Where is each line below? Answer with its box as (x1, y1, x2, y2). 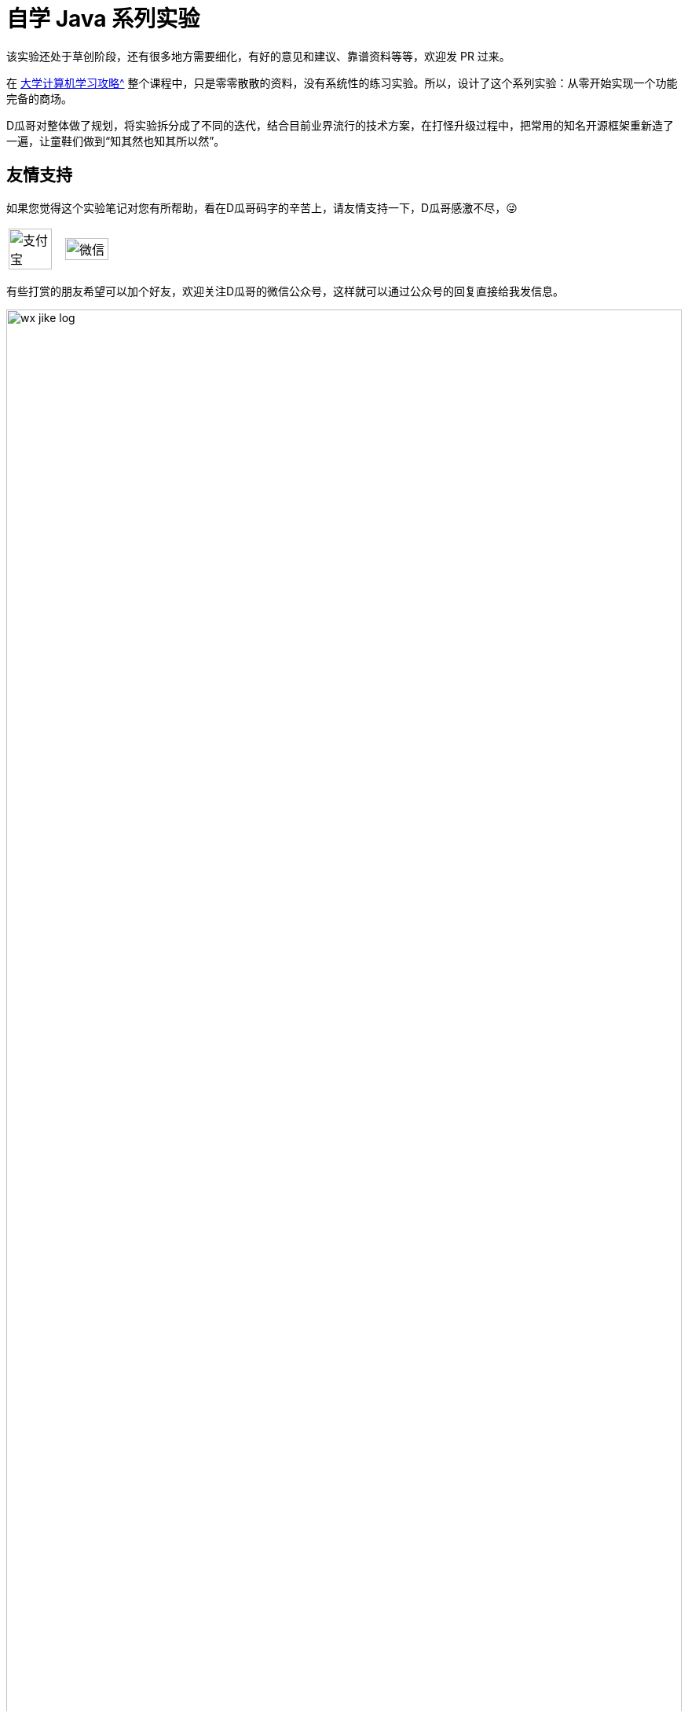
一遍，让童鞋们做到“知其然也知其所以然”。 (6, 134, 225, 148)
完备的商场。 (6, 91, 72, 105)
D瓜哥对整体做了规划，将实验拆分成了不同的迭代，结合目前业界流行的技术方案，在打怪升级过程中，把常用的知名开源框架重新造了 (6, 118, 675, 132)
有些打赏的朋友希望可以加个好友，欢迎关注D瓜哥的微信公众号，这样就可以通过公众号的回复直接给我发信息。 (6, 284, 565, 298)
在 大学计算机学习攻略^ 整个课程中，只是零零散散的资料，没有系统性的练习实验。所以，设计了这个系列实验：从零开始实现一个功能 (6, 75, 678, 90)
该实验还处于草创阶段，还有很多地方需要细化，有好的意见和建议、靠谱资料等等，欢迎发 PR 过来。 (6, 49, 511, 63)
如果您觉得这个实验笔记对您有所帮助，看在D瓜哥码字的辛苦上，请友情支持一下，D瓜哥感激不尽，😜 (6, 200, 518, 214)
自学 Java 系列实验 (6, 5, 200, 32)
